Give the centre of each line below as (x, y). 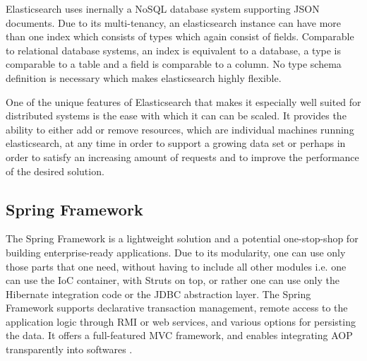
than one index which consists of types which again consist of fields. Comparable (180, 36)
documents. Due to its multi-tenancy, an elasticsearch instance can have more (174, 22)
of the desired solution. (55, 171)
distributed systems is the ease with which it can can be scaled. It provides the (176, 116)
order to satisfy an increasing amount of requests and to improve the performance (182, 156)
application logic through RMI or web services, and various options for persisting (181, 321)
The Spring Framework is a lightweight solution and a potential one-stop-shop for (182, 238)
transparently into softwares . (69, 349)
